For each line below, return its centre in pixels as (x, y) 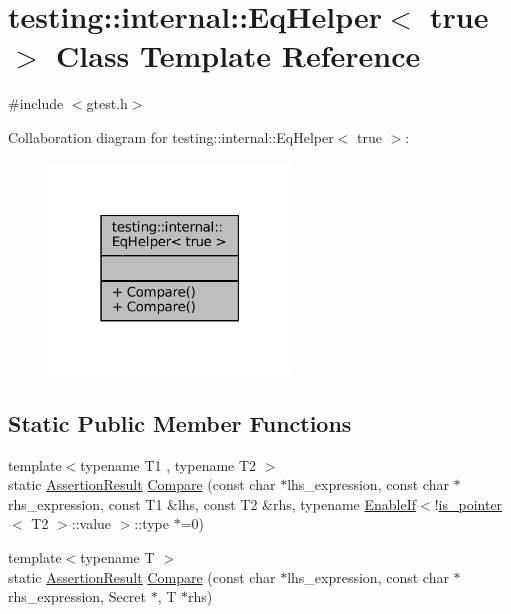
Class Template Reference (238, 55)
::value (91, 523)
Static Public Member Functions (180, 422)
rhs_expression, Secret (77, 596)
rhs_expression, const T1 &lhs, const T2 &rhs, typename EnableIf (212, 503)
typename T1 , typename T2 (168, 464)
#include (36, 103)
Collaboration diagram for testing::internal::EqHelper (171, 136)
